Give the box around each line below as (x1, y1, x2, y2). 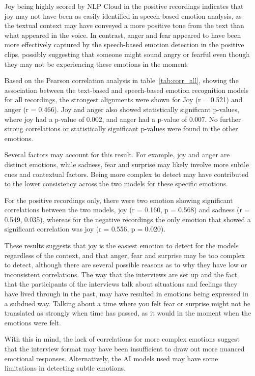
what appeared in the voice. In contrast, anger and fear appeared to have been (4, 29, 241, 40)
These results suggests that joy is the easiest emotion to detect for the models (4, 240, 239, 251)
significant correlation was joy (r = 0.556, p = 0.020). (4, 224, 166, 234)
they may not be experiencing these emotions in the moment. (4, 58, 189, 69)
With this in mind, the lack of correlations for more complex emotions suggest (4, 334, 240, 344)
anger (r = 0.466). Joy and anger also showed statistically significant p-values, (4, 104, 239, 114)
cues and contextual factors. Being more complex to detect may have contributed (4, 169, 249, 179)
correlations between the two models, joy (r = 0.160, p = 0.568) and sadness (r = (4, 204, 250, 215)
